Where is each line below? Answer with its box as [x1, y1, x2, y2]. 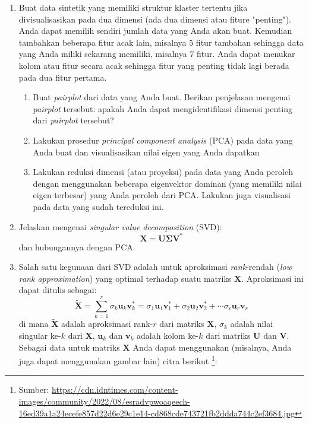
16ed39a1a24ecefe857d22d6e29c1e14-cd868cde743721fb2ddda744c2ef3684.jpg [18, 406, 295, 419]
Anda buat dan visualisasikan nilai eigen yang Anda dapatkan [33, 145, 260, 158]
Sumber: [18, 383, 49, 396]
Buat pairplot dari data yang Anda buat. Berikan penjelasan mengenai [33, 91, 291, 103]
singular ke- [18, 329, 61, 341]
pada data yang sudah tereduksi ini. [33, 200, 164, 212]
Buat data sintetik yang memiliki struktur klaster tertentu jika [18, 1, 248, 13]
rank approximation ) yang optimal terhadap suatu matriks [18, 272, 232, 284]
